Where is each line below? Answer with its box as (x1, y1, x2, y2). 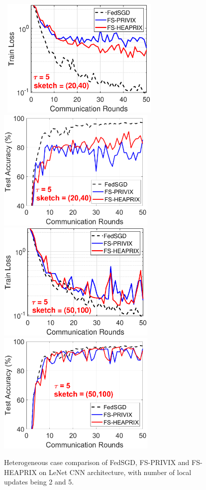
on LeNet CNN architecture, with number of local (39, 467, 192, 477)
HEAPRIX (4, 467, 37, 477)
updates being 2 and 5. (4, 477, 74, 487)
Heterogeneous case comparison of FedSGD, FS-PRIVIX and (4, 457, 190, 468)
